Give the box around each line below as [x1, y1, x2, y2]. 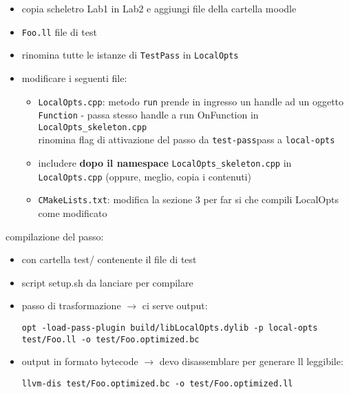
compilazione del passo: [6, 229, 104, 243]
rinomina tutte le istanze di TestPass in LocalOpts [21, 48, 239, 62]
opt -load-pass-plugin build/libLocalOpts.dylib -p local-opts [21, 323, 318, 333]
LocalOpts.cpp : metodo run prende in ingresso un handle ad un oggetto [38, 94, 344, 108]
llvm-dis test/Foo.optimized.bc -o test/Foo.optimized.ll [21, 378, 293, 388]
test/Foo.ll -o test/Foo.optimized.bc [21, 334, 200, 344]
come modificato [38, 206, 107, 220]
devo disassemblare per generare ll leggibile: [159, 354, 343, 369]
